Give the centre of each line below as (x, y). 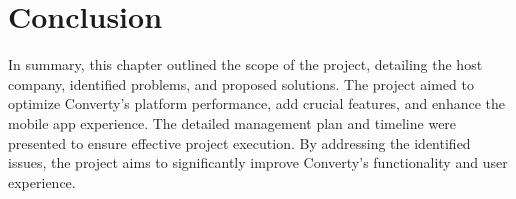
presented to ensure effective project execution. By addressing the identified (239, 142)
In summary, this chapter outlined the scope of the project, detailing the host (245, 64)
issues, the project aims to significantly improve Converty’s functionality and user (258, 162)
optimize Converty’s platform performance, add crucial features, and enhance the (257, 103)
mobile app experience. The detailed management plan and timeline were (232, 122)
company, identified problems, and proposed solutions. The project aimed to (241, 83)
